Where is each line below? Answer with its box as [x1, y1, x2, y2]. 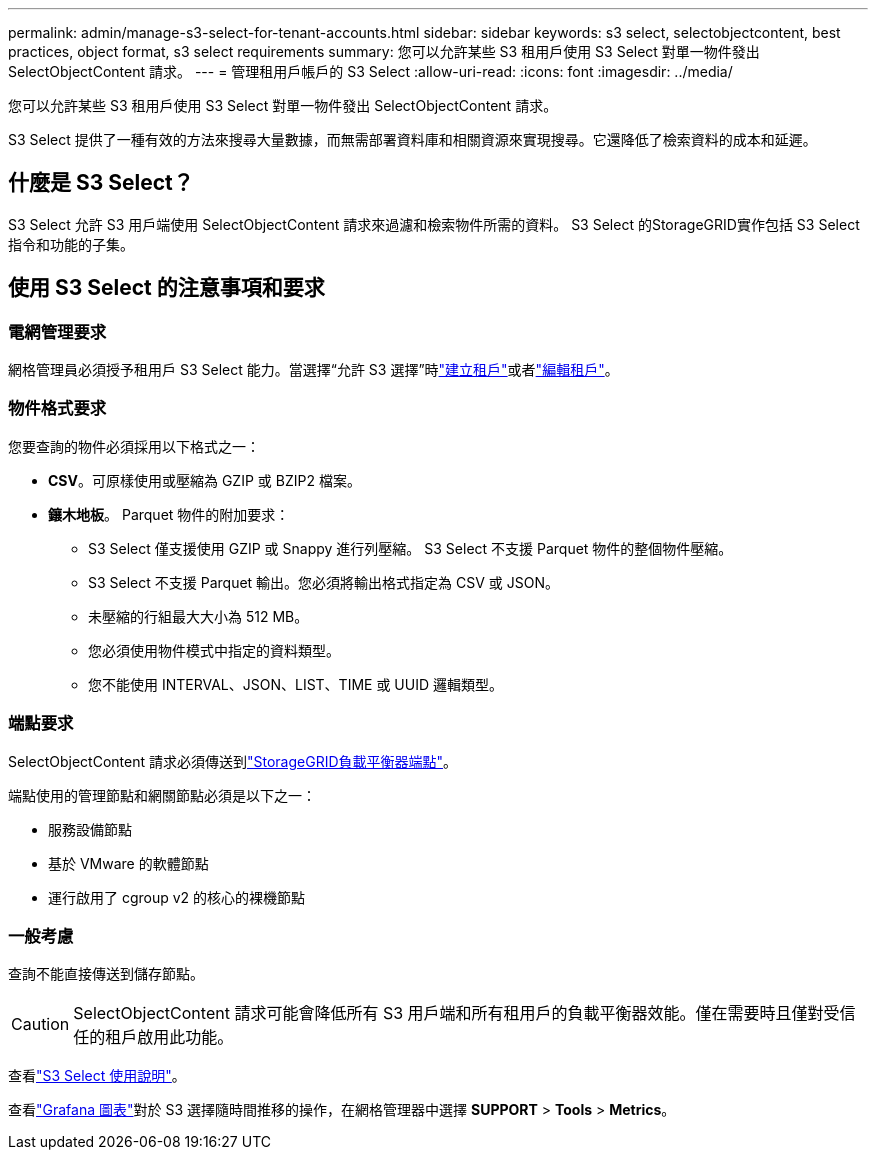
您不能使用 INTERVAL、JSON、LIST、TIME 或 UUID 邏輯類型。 [88, 675, 503, 693]
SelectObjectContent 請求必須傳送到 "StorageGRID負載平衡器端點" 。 [8, 752, 458, 770]
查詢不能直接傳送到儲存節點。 [8, 965, 204, 983]
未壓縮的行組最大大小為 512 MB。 [88, 607, 309, 625]
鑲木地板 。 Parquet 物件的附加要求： [48, 505, 290, 523]
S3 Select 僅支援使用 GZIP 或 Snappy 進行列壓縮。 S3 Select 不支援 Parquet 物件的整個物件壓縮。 [88, 539, 733, 557]
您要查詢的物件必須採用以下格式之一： [8, 437, 260, 455]
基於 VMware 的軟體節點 [48, 854, 209, 872]
